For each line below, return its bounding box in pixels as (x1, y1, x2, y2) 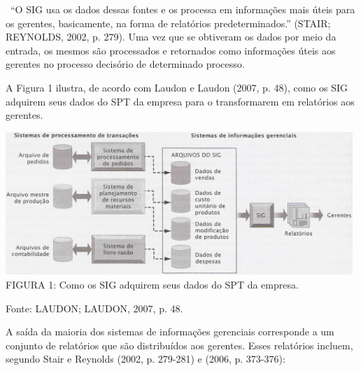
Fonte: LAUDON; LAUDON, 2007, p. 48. (6, 300, 183, 315)
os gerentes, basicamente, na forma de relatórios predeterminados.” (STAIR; (6, 15, 331, 30)
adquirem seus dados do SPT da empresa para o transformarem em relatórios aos (6, 94, 355, 108)
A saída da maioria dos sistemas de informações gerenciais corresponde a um (6, 324, 334, 339)
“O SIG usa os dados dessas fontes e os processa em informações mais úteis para (10, 2, 355, 16)
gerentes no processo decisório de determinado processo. (6, 57, 245, 71)
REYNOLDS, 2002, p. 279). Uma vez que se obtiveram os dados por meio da (6, 29, 337, 44)
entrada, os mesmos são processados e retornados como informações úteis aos (6, 43, 336, 57)
